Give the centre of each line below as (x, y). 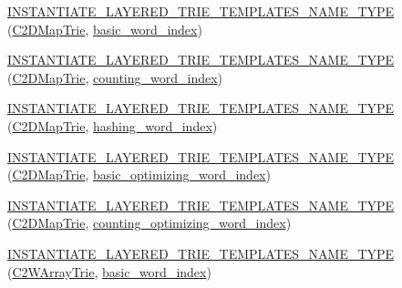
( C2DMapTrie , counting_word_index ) (115, 77)
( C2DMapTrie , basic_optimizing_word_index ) (139, 175)
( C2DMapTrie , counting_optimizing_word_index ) (149, 223)
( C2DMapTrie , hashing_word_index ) (113, 125)
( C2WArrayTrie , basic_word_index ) (109, 271)
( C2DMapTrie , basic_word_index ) (105, 29)
